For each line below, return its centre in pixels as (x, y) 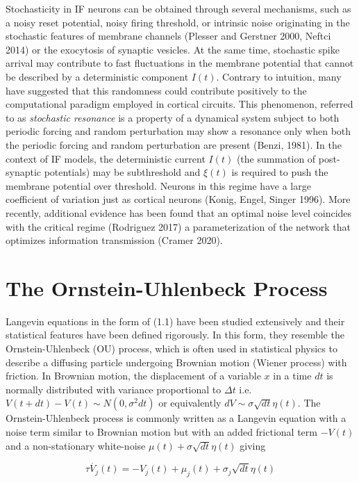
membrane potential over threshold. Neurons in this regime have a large (158, 185)
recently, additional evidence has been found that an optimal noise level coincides (179, 212)
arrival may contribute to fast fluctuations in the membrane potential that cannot (180, 63)
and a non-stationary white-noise (76, 445)
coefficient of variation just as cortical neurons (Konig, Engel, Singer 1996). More (178, 199)
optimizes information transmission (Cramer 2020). (114, 240)
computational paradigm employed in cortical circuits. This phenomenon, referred (179, 104)
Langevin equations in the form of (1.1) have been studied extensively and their (175, 321)
